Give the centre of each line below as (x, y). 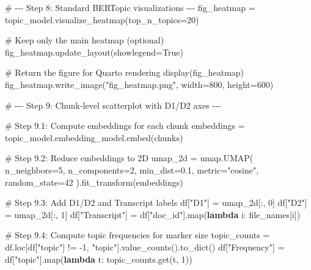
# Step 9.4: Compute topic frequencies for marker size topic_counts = (137, 235)
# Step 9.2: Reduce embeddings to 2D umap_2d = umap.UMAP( (129, 158)
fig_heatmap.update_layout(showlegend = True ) (94, 52)
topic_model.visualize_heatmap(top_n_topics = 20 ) (102, 19)
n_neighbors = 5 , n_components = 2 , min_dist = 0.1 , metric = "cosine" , (132, 170)
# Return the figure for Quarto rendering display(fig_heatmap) (125, 72)
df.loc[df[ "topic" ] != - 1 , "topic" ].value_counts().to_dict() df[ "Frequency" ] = (145, 246)
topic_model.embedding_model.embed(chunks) (94, 137)
